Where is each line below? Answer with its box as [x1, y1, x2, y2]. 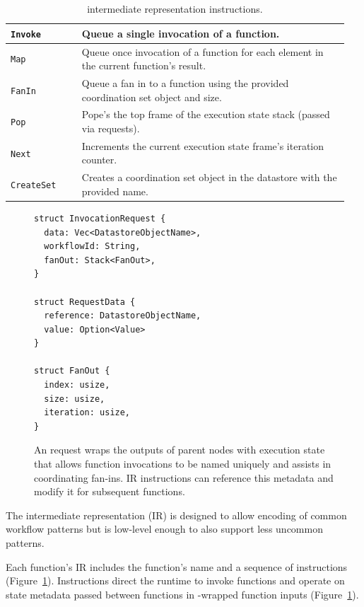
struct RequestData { [34, 296, 136, 307]
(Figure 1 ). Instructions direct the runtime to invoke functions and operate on [6, 573, 345, 588]
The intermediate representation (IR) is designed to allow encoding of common [6, 507, 347, 522]
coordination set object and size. [81, 89, 222, 104]
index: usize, [44, 380, 110, 391]
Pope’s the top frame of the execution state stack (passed [81, 107, 330, 122]
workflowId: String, [44, 241, 141, 252]
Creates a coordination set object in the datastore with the [81, 170, 337, 185]
